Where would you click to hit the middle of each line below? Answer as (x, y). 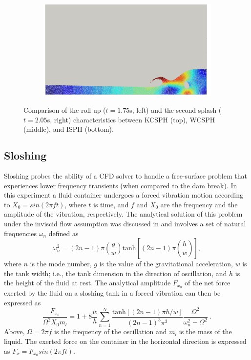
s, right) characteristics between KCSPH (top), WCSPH (131, 119)
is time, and (111, 204)
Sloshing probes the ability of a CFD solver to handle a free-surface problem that (125, 176)
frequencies (21, 233)
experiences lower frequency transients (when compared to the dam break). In (121, 185)
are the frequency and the (199, 204)
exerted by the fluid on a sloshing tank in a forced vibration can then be (112, 293)
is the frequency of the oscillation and (111, 331)
